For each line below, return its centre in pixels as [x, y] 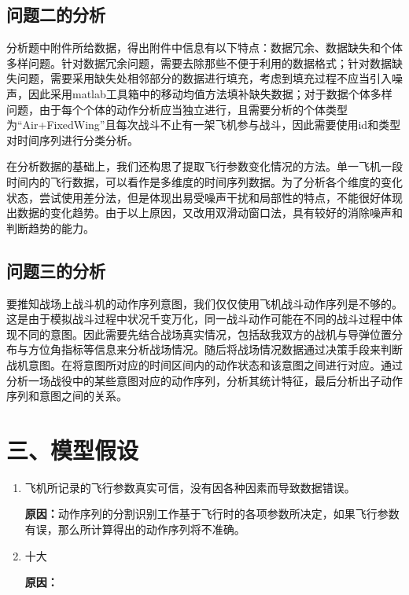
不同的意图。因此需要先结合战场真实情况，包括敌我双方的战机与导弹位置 [204, 334]
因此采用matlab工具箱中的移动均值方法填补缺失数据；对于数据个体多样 [210, 93]
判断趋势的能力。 [50, 228]
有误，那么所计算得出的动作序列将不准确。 [135, 529]
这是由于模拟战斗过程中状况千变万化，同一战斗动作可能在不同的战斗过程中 [199, 319]
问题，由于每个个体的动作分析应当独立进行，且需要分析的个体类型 [177, 109]
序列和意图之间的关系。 [67, 396]
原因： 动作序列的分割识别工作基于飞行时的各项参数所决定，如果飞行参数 [212, 514]
